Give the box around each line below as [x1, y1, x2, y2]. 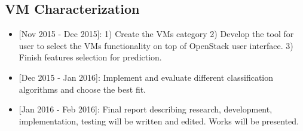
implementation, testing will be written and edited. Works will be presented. [19, 114, 299, 127]
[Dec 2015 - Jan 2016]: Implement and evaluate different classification [19, 71, 274, 83]
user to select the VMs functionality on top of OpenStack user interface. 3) [19, 39, 293, 51]
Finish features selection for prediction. [19, 51, 162, 63]
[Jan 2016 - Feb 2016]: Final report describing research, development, [19, 103, 273, 115]
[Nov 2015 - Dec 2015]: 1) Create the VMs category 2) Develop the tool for [19, 28, 294, 40]
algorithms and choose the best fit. [19, 83, 146, 95]
